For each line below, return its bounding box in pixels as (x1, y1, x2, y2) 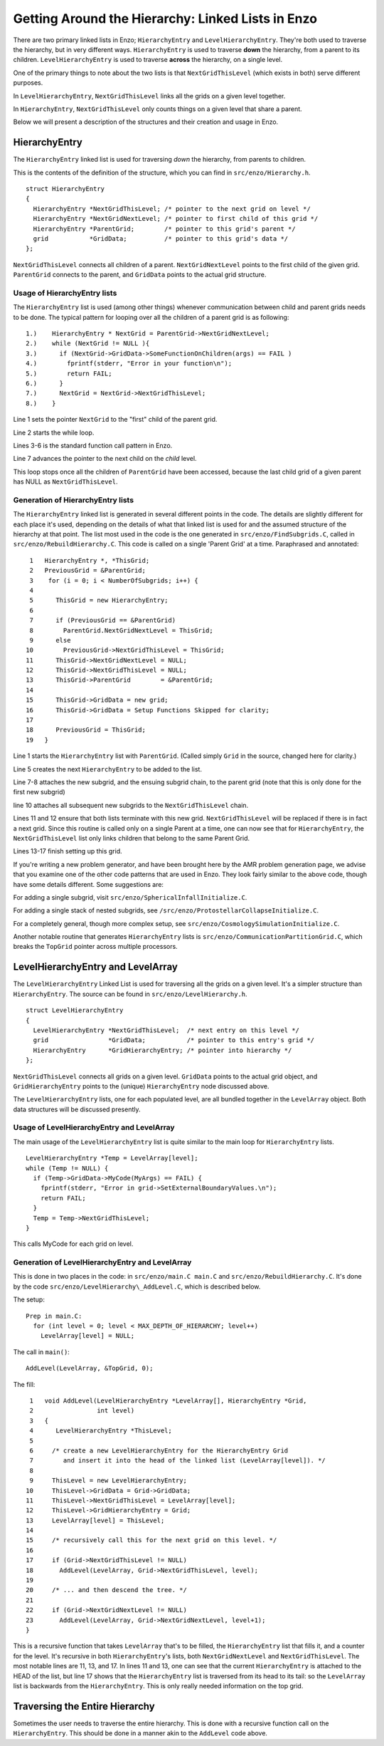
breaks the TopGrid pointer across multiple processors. (13, 942, 178, 951)
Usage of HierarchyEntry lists (13, 288, 117, 298)
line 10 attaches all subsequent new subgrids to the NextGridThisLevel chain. (13, 801, 249, 809)
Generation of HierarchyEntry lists (13, 495, 134, 505)
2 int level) (29, 1407, 135, 1415)
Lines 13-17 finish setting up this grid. (13, 847, 122, 856)
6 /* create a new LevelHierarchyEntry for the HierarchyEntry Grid (29, 1446, 289, 1455)
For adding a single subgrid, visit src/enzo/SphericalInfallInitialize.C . (13, 893, 247, 901)
